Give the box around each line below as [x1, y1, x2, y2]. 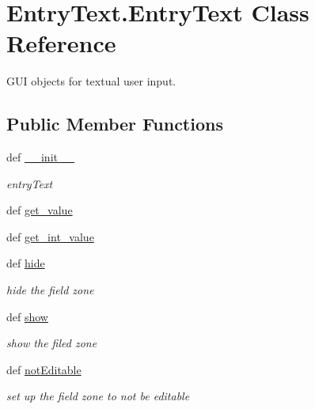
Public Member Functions [6, 112, 223, 136]
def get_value [6, 202, 73, 218]
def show [6, 308, 48, 324]
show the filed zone [6, 335, 97, 351]
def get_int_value [6, 228, 94, 244]
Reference [6, 27, 116, 59]
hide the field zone [6, 282, 94, 298]
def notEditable [6, 361, 82, 377]
